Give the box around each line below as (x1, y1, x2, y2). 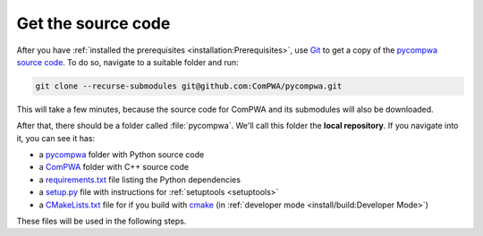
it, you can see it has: (16, 132, 96, 143)
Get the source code (16, 13, 171, 33)
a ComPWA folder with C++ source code (38, 162, 190, 173)
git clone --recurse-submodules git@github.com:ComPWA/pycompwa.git (35, 80, 343, 91)
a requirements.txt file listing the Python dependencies (38, 174, 241, 185)
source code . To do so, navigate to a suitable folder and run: (16, 56, 239, 67)
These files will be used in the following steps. (16, 215, 187, 227)
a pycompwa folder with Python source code (38, 149, 205, 160)
